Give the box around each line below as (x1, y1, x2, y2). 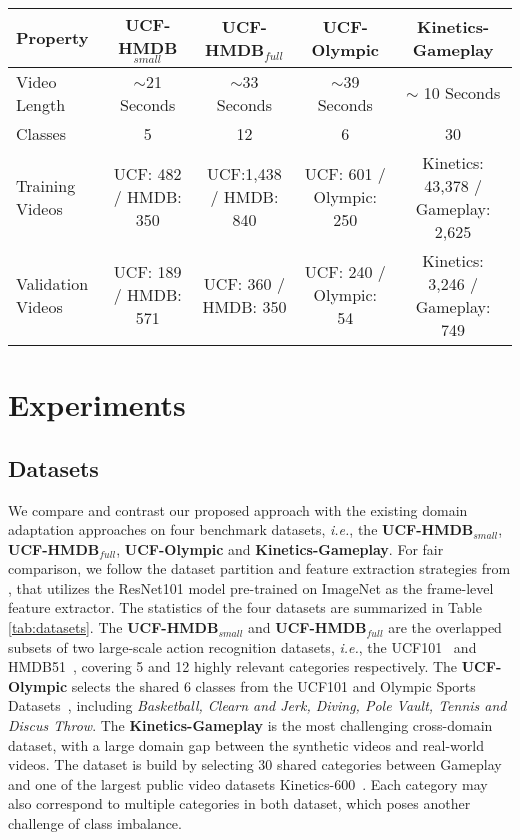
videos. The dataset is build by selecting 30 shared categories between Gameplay (8, 754, 502, 775)
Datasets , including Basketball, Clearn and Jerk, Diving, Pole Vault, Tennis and (8, 695, 507, 716)
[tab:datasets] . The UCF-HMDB (8, 617, 219, 638)
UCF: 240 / (304, 260, 386, 284)
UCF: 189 (113, 260, 182, 284)
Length (16, 92, 66, 116)
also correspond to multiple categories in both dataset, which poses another (8, 793, 471, 814)
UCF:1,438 (206, 162, 282, 186)
